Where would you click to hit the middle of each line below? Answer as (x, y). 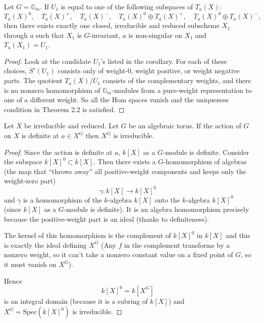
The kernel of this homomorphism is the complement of (88, 235)
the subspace (23, 161)
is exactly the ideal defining (45, 245)
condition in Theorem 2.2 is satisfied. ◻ (64, 109)
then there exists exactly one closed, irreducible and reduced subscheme (112, 25)
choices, (15, 71)
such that (50, 35)
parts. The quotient (33, 80)
